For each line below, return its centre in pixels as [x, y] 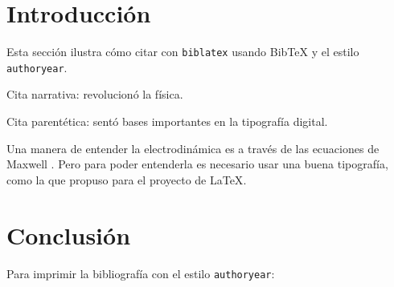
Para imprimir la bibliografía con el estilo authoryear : [141, 273]
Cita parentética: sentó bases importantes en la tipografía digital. [167, 121]
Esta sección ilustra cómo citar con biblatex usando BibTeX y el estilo [183, 52]
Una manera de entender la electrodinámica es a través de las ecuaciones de [193, 148]
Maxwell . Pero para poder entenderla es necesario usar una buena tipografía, [197, 164]
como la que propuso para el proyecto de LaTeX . [127, 179]
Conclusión [69, 234]
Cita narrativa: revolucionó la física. [95, 94]
